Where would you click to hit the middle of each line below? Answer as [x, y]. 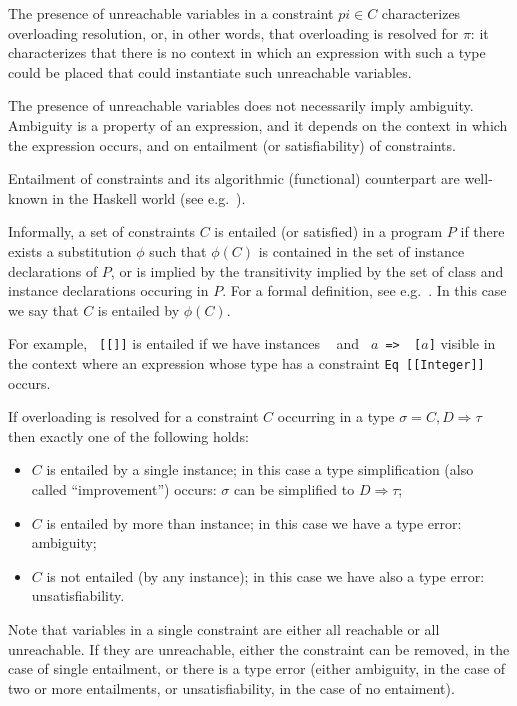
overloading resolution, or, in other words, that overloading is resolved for [233, 32]
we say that [43, 309]
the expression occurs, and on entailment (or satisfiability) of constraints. [232, 144]
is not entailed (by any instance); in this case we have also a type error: [265, 575]
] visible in [462, 343]
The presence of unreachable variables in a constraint [171, 13]
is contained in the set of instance [361, 250]
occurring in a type [336, 416]
